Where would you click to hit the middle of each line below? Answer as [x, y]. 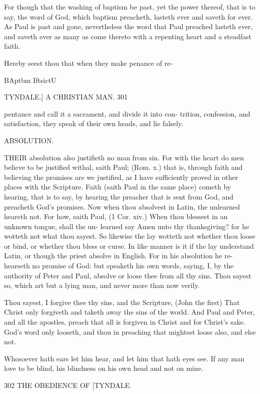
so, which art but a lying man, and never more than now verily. [102, 285]
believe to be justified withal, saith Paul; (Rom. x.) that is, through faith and [123, 167]
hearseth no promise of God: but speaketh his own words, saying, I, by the [119, 266]
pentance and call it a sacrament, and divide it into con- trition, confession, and [127, 113]
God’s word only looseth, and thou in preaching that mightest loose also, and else [130, 331]
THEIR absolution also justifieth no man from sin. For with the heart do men [124, 157]
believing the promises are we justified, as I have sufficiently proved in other [121, 177]
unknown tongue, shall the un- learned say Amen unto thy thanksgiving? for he [127, 226]
